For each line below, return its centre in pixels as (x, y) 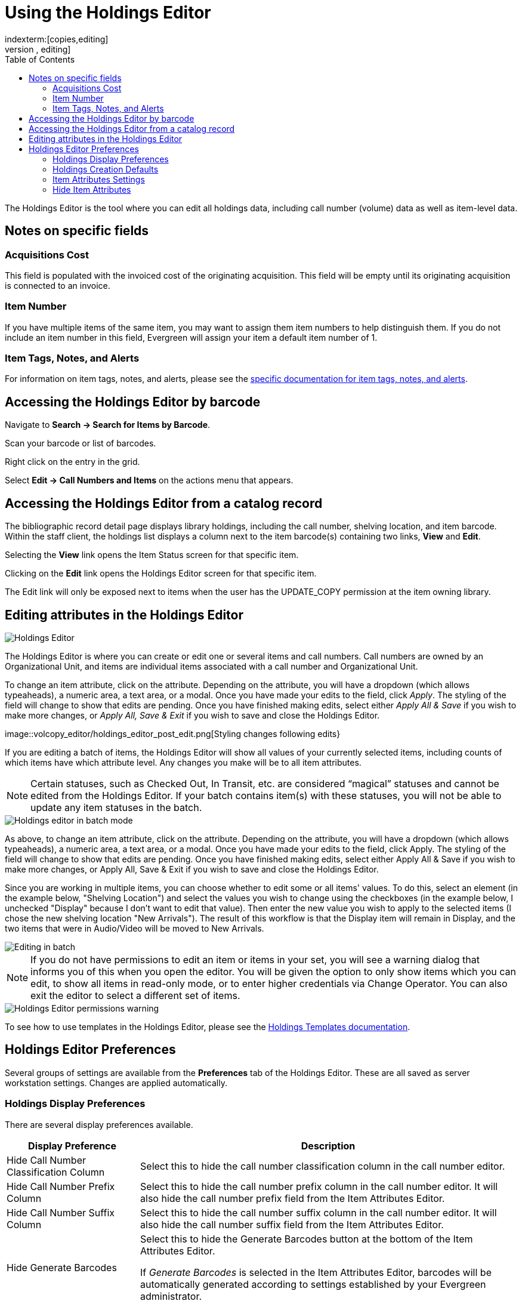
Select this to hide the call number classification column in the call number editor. (323, 1166)
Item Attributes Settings (99, 179)
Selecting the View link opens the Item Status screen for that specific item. (152, 555)
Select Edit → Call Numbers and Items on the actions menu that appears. (149, 480)
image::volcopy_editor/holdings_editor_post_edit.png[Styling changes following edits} (173, 734)
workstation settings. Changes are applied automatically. (116, 1083)
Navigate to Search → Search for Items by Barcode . (108, 425)
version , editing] (38, 49)
